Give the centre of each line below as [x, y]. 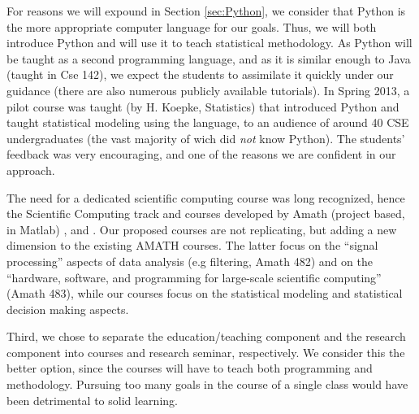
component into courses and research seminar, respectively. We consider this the [206, 352]
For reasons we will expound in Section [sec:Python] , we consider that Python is [206, 11]
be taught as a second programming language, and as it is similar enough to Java [209, 58]
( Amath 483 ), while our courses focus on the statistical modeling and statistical [205, 293]
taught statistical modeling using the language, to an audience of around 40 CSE [208, 122]
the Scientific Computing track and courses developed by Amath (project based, [206, 214]
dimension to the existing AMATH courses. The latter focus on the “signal [192, 245]
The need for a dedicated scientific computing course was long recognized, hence [206, 197]
